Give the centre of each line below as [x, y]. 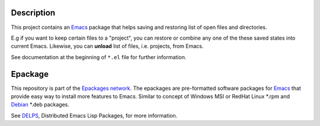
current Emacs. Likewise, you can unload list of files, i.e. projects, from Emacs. [107, 46]
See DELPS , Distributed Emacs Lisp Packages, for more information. [94, 115]
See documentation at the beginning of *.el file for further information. [99, 57]
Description [33, 13]
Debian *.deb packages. [40, 105]
